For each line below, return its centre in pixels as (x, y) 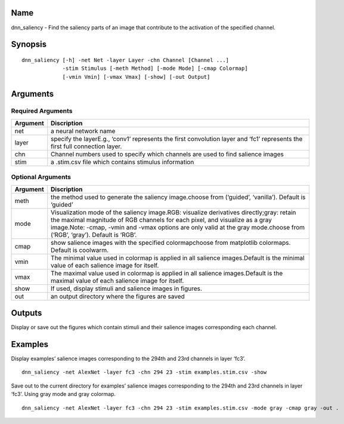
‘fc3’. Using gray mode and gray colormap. (63, 394)
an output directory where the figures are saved (118, 296)
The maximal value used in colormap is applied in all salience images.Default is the (167, 273)
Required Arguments (42, 111)
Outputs (27, 313)
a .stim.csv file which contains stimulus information (123, 162)
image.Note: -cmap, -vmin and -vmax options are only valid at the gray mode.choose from (178, 227)
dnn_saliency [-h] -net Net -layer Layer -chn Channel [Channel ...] (125, 60)
